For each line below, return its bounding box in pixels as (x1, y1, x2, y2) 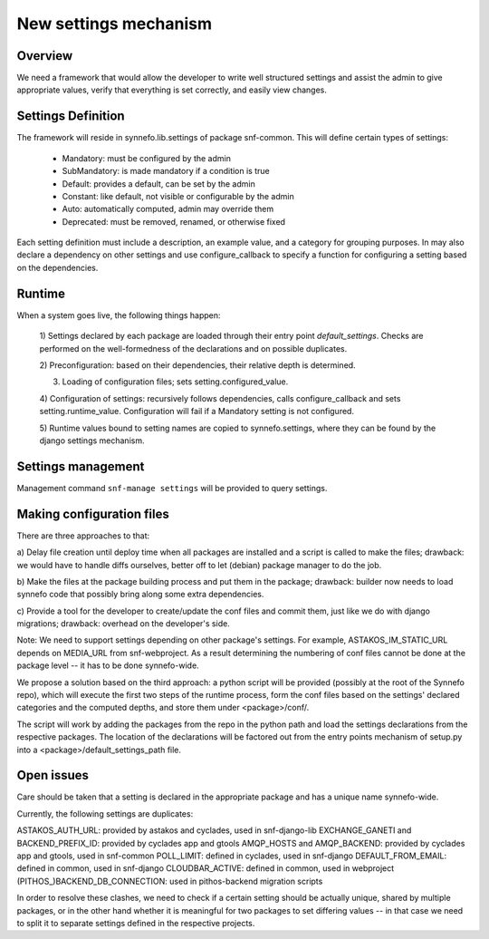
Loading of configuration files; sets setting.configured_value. (62, 376, 289, 387)
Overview (16, 48, 73, 63)
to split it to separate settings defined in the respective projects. (16, 918, 255, 928)
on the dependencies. (16, 262, 99, 273)
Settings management (16, 459, 145, 474)
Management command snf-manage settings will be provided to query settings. (16, 482, 328, 493)
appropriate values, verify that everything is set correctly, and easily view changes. (16, 84, 328, 95)
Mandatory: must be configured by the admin (62, 152, 231, 163)
